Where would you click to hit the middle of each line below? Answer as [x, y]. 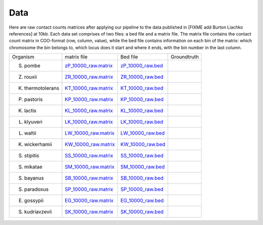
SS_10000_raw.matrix [89, 156]
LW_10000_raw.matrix [89, 133]
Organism [23, 57]
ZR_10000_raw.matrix [89, 77]
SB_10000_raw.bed [142, 178]
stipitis [32, 156]
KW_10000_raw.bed [143, 144]
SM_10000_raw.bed [143, 167]
